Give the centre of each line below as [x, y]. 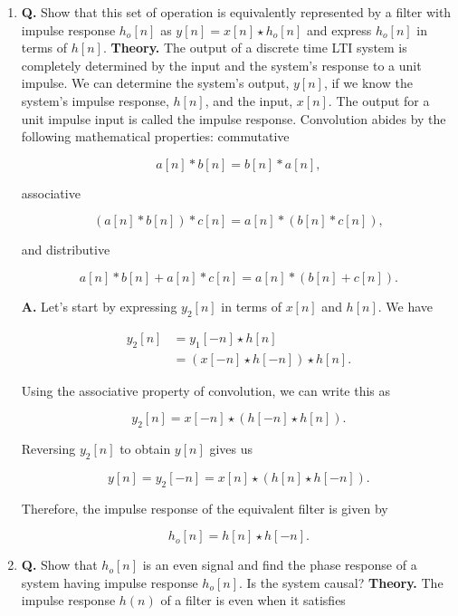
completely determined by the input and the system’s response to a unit [221, 65]
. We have [406, 306]
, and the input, [249, 100]
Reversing [48, 448]
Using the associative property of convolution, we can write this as [206, 390]
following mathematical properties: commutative [155, 136]
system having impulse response [110, 582]
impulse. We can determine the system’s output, [155, 83]
